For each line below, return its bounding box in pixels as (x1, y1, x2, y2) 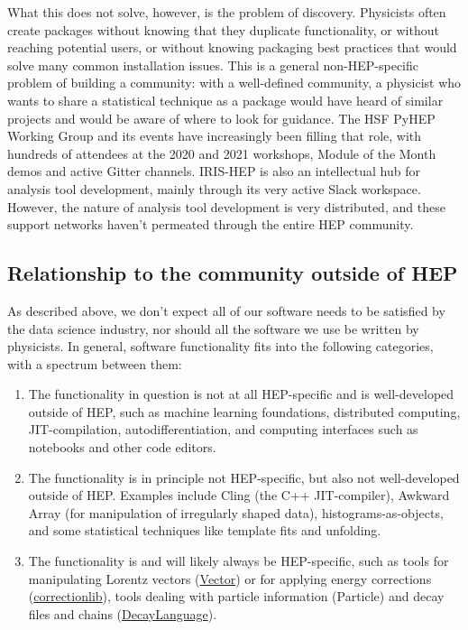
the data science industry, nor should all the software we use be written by (7, 319, 419, 338)
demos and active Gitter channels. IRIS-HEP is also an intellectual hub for (7, 162, 421, 181)
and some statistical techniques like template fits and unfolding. (28, 521, 381, 540)
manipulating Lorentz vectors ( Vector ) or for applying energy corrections (28, 569, 432, 588)
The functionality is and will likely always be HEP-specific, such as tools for (28, 551, 449, 570)
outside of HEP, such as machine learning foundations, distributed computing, (28, 402, 461, 421)
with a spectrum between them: (7, 354, 182, 373)
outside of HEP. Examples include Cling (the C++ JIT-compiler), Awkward (28, 486, 450, 505)
